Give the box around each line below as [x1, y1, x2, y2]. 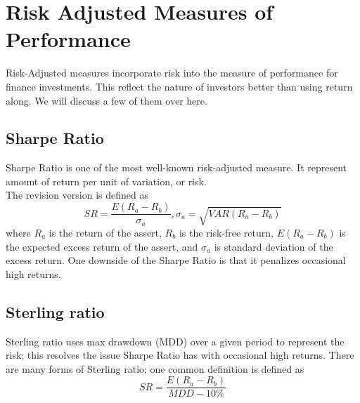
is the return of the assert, [49, 225, 162, 239]
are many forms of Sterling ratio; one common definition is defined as [6, 361, 304, 376]
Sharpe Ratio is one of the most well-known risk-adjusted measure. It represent [6, 160, 347, 175]
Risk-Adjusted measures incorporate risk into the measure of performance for [6, 65, 338, 80]
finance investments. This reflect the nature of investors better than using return [6, 79, 353, 93]
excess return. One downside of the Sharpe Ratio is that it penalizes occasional [6, 253, 346, 267]
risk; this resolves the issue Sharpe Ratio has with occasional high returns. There [6, 348, 354, 362]
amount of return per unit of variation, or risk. [6, 173, 207, 188]
